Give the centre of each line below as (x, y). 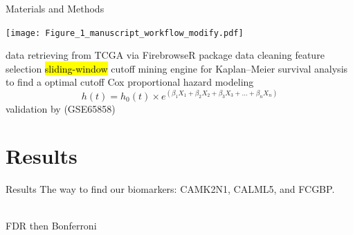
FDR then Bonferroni (51, 226)
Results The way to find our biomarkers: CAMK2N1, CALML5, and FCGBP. (170, 189)
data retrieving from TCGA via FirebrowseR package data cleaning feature (165, 55)
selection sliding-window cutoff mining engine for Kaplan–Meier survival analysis (177, 68)
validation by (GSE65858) (61, 108)
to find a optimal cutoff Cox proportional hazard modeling (130, 82)
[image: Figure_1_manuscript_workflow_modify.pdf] (125, 33)
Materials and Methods (55, 8)
